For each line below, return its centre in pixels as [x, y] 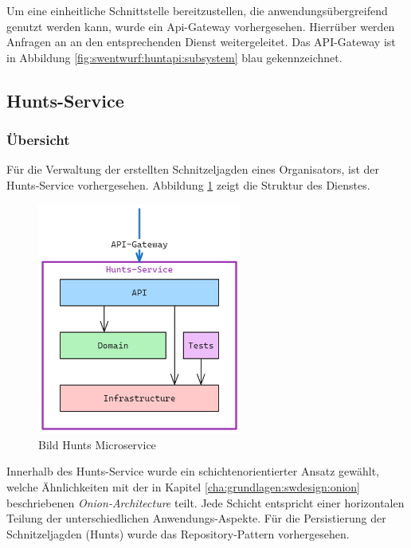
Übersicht [38, 140]
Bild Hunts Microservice [97, 444]
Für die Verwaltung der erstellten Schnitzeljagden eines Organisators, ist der [193, 169]
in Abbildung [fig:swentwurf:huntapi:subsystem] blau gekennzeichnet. [174, 57]
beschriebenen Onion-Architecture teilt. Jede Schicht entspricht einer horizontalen [205, 502]
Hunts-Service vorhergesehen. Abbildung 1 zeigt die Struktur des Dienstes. [188, 184]
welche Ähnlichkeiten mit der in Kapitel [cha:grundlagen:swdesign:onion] [183, 486]
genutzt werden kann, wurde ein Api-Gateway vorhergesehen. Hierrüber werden [201, 26]
